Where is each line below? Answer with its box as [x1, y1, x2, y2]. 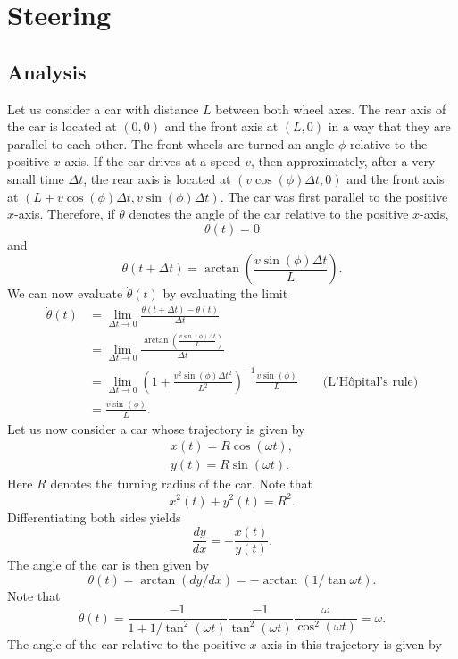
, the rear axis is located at [83, 169, 231, 188]
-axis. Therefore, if [14, 204, 115, 223]
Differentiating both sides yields [7, 507, 181, 526]
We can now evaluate [7, 284, 123, 303]
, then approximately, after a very [251, 152, 436, 171]
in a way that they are [328, 117, 451, 136]
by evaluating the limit [162, 284, 288, 303]
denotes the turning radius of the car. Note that [50, 474, 312, 493]
